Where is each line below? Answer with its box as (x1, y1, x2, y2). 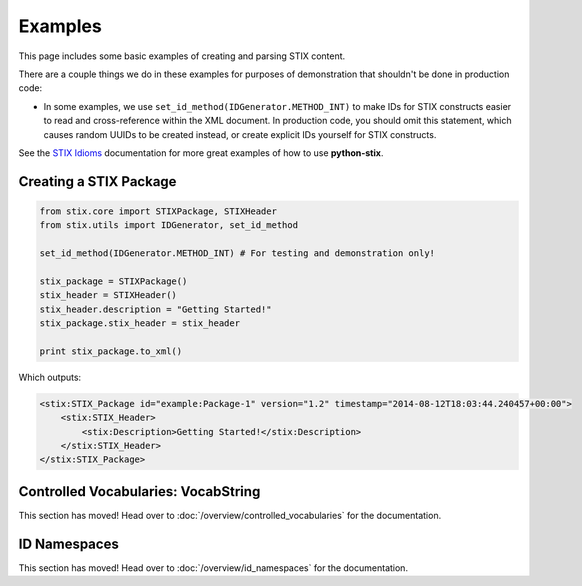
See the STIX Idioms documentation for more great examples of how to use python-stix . (18, 146, 384, 159)
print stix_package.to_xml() (39, 345, 183, 357)
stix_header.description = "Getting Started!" (39, 303, 272, 315)
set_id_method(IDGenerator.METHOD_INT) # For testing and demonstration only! (39, 248, 435, 259)
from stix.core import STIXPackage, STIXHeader (39, 205, 277, 217)
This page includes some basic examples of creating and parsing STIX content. (18, 50, 346, 62)
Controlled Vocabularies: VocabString (18, 483, 261, 500)
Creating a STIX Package (18, 173, 177, 190)
